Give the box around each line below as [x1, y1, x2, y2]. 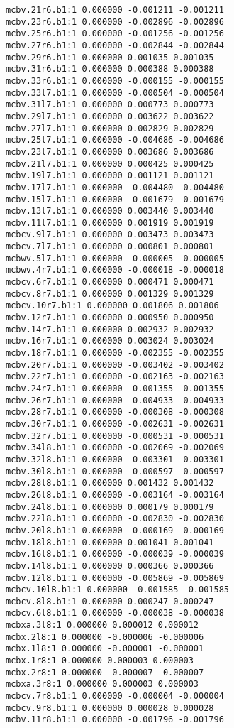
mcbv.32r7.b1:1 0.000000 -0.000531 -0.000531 [6, 430, 224, 441]
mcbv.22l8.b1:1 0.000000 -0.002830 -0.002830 [6, 514, 224, 524]
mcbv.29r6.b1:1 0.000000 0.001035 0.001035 [6, 52, 214, 63]
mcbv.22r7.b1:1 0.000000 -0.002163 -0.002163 [6, 371, 224, 382]
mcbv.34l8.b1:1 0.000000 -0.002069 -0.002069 [6, 442, 224, 453]
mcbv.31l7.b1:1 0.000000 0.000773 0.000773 [6, 99, 214, 110]
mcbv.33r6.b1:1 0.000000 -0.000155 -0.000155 [6, 75, 224, 86]
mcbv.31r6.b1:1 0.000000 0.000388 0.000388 [6, 64, 214, 75]
